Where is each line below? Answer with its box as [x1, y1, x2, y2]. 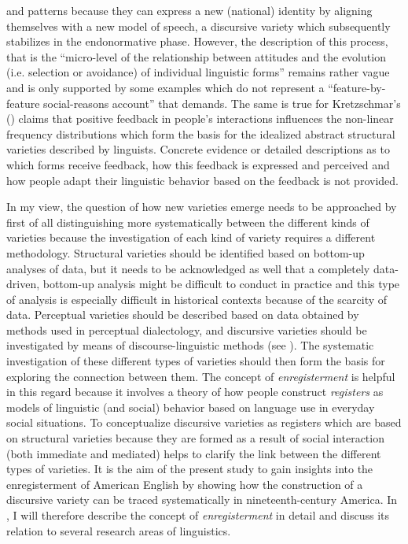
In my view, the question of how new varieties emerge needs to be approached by [6, 198, 397, 215]
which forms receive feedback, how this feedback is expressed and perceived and [6, 156, 390, 172]
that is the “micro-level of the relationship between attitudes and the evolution [6, 48, 386, 65]
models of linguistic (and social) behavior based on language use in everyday [6, 398, 375, 415]
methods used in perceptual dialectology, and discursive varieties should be [6, 321, 367, 338]
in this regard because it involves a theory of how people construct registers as [6, 383, 384, 400]
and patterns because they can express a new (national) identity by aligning [6, 2, 373, 18]
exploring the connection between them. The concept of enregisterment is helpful [6, 368, 395, 384]
